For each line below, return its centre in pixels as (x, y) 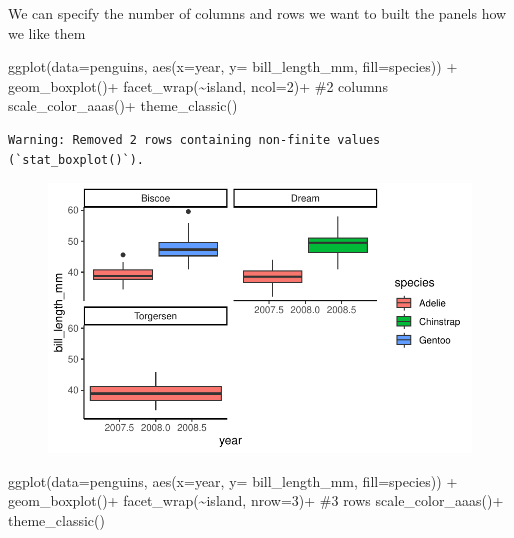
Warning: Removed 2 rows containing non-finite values (194, 139)
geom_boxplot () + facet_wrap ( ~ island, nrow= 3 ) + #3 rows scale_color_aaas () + (256, 500)
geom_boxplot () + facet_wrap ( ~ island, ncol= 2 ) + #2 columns (198, 85)
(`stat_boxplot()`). (76, 159)
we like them (47, 32)
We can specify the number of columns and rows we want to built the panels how (257, 13)
